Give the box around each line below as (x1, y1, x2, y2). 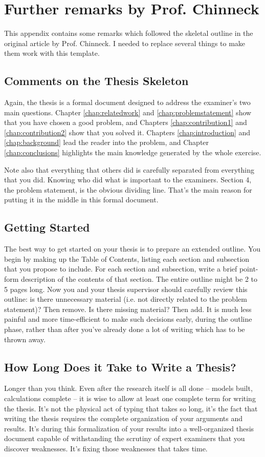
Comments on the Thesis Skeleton (4, 73, 189, 89)
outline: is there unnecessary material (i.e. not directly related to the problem (4, 294, 247, 304)
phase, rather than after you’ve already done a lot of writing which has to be (4, 324, 245, 334)
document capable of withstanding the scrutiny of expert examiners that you (4, 433, 245, 444)
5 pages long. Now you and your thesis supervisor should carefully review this (4, 283, 248, 294)
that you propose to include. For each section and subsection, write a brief (4, 263, 237, 274)
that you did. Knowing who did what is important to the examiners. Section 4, (4, 174, 252, 185)
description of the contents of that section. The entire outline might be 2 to (21, 274, 257, 284)
